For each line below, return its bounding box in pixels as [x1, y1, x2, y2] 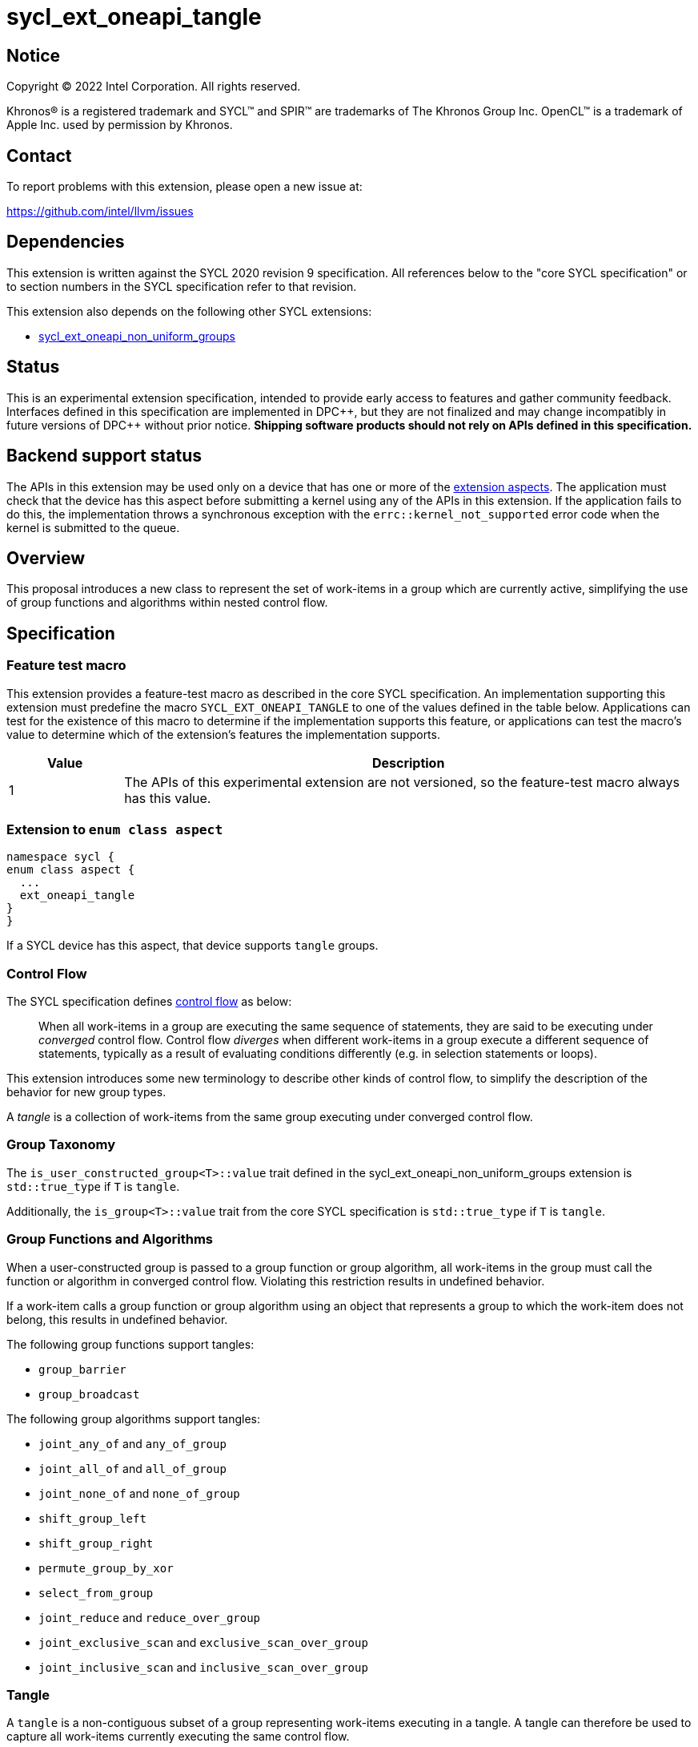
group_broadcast [38, 1387, 140, 1401]
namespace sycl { [6, 850, 114, 864]
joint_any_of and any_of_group [38, 1436, 227, 1450]
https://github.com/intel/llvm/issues [6, 204, 194, 219]
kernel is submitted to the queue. [6, 520, 180, 535]
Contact [6, 145, 72, 166]
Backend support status [6, 446, 203, 466]
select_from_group [38, 1586, 154, 1600]
